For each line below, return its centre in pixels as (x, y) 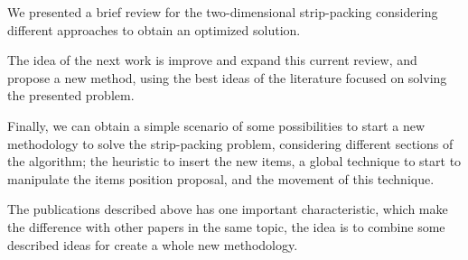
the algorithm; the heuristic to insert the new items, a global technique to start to (234, 161)
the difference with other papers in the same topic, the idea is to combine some (226, 226)
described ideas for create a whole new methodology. (153, 244)
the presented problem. (71, 95)
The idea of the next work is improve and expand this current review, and (212, 60)
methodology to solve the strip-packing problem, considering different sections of (230, 143)
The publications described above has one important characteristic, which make (228, 209)
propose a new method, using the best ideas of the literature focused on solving (227, 77)
